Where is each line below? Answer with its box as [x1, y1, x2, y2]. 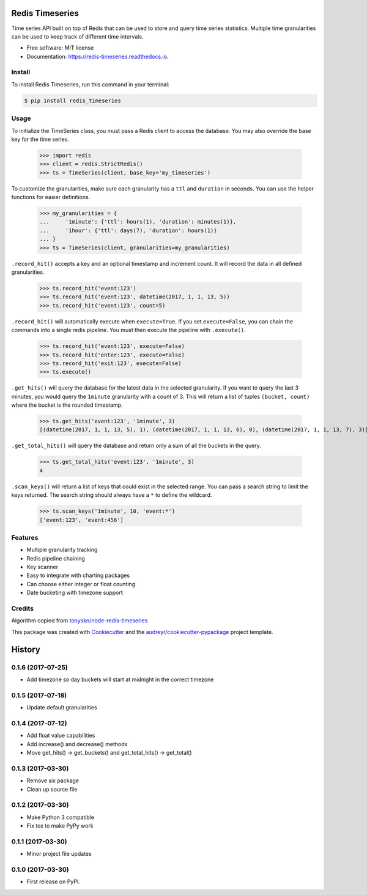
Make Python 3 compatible [26, 814, 95, 821]
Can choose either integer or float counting [26, 580, 136, 587]
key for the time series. [11, 135, 70, 143]
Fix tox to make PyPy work [26, 822, 94, 829]
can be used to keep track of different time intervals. [11, 32, 144, 40]
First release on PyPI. [26, 878, 81, 885]
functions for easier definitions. [11, 194, 91, 201]
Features [11, 533, 39, 542]
